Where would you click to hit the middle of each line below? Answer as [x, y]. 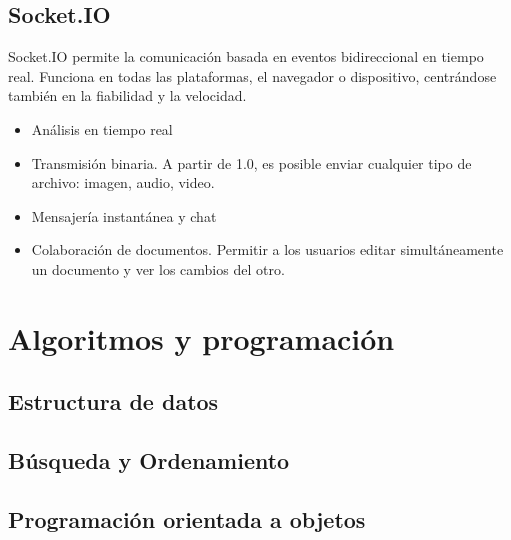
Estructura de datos [113, 401]
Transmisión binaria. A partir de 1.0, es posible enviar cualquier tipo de [251, 162]
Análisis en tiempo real [102, 128]
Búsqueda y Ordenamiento [149, 460]
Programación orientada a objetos [187, 518]
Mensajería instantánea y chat [124, 215]
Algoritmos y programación [201, 337]
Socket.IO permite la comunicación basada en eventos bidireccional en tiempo [246, 56]
